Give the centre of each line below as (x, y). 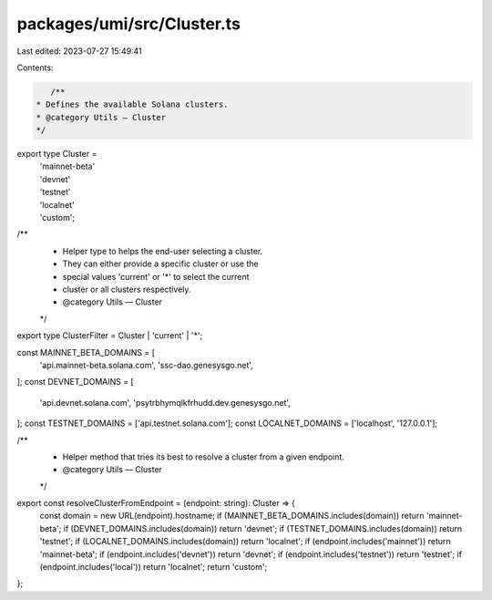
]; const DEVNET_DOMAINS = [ (75, 382)
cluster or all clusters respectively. (127, 289)
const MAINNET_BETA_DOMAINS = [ (86, 352)
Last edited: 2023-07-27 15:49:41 (80, 51)
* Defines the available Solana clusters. (132, 104)
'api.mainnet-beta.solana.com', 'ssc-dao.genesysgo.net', (147, 365)
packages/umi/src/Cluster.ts (129, 24)
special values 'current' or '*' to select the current (156, 276)
